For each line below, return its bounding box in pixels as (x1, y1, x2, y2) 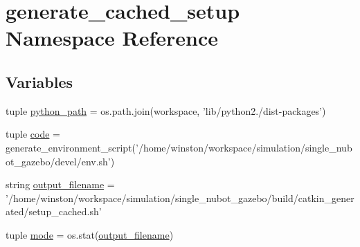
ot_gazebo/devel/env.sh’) (6, 154, 115, 168)
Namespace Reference (6, 24, 218, 52)
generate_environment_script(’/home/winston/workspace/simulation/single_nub (6, 140, 352, 154)
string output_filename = (6, 177, 115, 192)
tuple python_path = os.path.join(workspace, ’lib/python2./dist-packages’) (6, 103, 326, 118)
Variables (6, 71, 73, 92)
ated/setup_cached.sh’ (6, 204, 102, 219)
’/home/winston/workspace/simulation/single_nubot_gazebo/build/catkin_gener (6, 190, 354, 205)
